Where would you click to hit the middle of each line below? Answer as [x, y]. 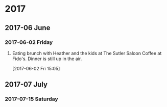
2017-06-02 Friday [29, 42]
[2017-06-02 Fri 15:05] [36, 68]
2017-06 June [28, 28]
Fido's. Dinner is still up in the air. [47, 59]
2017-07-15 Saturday [31, 99]
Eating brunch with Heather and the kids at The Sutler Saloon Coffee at [87, 53]
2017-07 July [26, 85]
